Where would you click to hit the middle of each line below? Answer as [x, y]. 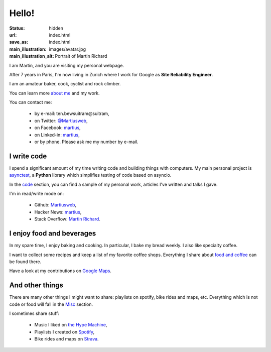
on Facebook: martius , [57, 128]
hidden [56, 28]
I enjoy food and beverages [53, 233]
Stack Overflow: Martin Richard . [67, 219]
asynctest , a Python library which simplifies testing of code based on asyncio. [90, 175]
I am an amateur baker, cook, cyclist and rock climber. [65, 84]
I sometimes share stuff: [34, 313]
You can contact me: [31, 102]
